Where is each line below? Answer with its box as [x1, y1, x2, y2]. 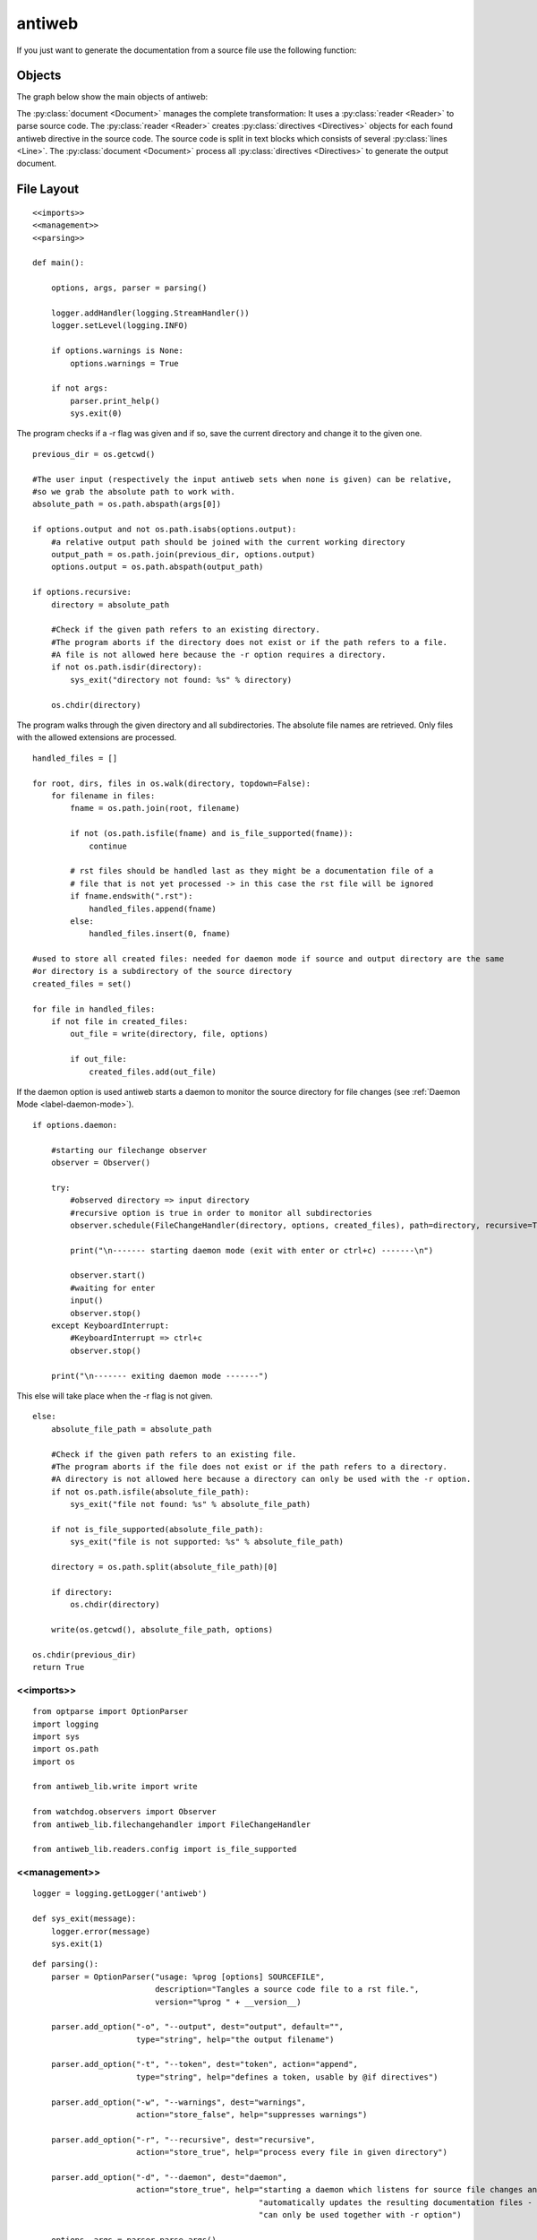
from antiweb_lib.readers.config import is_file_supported [32, 1844, 297, 1855]
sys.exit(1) [50, 1938, 104, 1949]
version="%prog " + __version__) [155, 1996, 302, 2007]
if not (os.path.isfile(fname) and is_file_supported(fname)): [70, 829, 354, 839]
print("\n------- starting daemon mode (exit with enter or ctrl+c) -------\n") [70, 1245, 434, 1255]
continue [89, 840, 127, 851]
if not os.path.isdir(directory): [50, 662, 203, 672]
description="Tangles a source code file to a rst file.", [155, 1985, 420, 1994]
